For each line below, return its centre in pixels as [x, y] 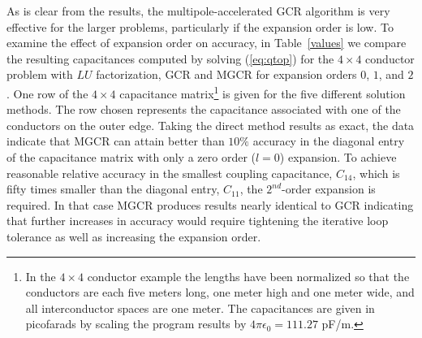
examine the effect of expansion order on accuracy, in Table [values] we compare [207, 43]
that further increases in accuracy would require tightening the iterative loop [198, 221]
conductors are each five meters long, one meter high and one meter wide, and [220, 292]
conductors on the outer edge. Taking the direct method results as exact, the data [211, 125]
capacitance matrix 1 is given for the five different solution [263, 92]
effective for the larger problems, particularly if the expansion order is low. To [200, 26]
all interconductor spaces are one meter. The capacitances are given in [200, 308]
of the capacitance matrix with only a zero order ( [131, 157]
